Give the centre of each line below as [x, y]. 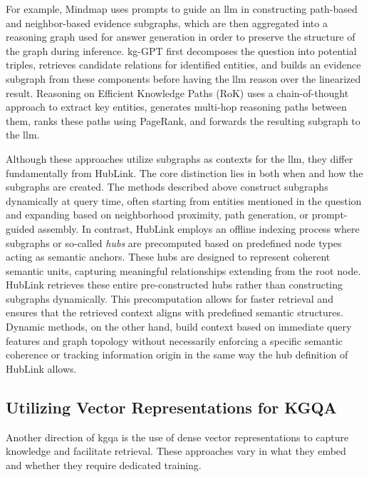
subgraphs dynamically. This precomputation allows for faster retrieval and [170, 298]
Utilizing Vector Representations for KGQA [171, 407]
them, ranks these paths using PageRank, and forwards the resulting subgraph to [183, 120]
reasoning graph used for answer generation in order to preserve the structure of [181, 37]
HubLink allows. [41, 368]
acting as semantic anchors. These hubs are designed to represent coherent [168, 257]
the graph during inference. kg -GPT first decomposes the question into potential [181, 50]
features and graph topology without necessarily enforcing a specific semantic [175, 340]
